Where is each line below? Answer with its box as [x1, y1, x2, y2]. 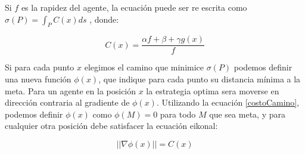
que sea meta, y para [209, 107, 285, 120]
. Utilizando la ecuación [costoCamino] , [156, 96, 300, 109]
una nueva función [5, 73, 71, 85]
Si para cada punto [5, 61, 74, 73]
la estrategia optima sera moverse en [146, 84, 279, 97]
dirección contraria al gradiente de [5, 96, 130, 109]
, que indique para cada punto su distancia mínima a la [98, 73, 301, 85]
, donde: [89, 13, 119, 25]
